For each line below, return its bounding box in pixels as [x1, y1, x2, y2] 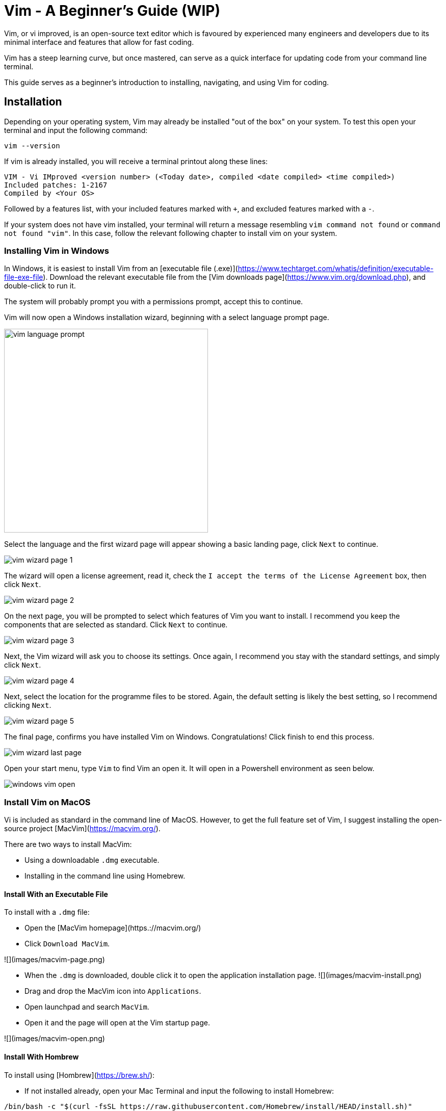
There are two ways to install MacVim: [4, 840, 132, 849]
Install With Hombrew [4, 1052, 79, 1061]
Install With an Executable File [4, 889, 108, 898]
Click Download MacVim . [24, 939, 110, 948]
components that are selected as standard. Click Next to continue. [4, 620, 228, 629]
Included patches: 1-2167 [4, 180, 108, 189]
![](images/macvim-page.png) [4, 955, 105, 964]
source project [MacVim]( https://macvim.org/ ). [4, 824, 161, 833]
